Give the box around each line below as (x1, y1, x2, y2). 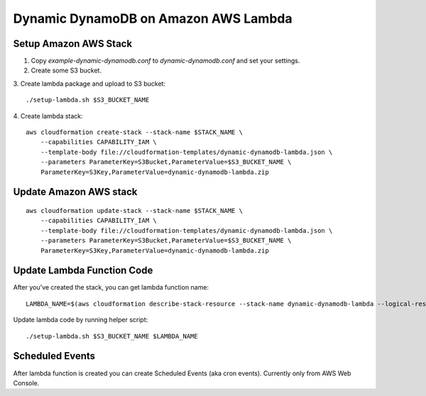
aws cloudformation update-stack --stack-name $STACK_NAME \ (26, 207, 243, 214)
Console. (13, 378, 40, 387)
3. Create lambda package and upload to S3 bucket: (13, 79, 166, 88)
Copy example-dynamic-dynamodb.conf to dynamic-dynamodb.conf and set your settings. (31, 57, 300, 65)
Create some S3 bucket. (31, 66, 102, 75)
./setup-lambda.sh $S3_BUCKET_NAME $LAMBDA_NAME (26, 332, 198, 340)
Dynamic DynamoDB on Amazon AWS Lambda (13, 11, 293, 26)
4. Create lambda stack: (13, 111, 83, 120)
